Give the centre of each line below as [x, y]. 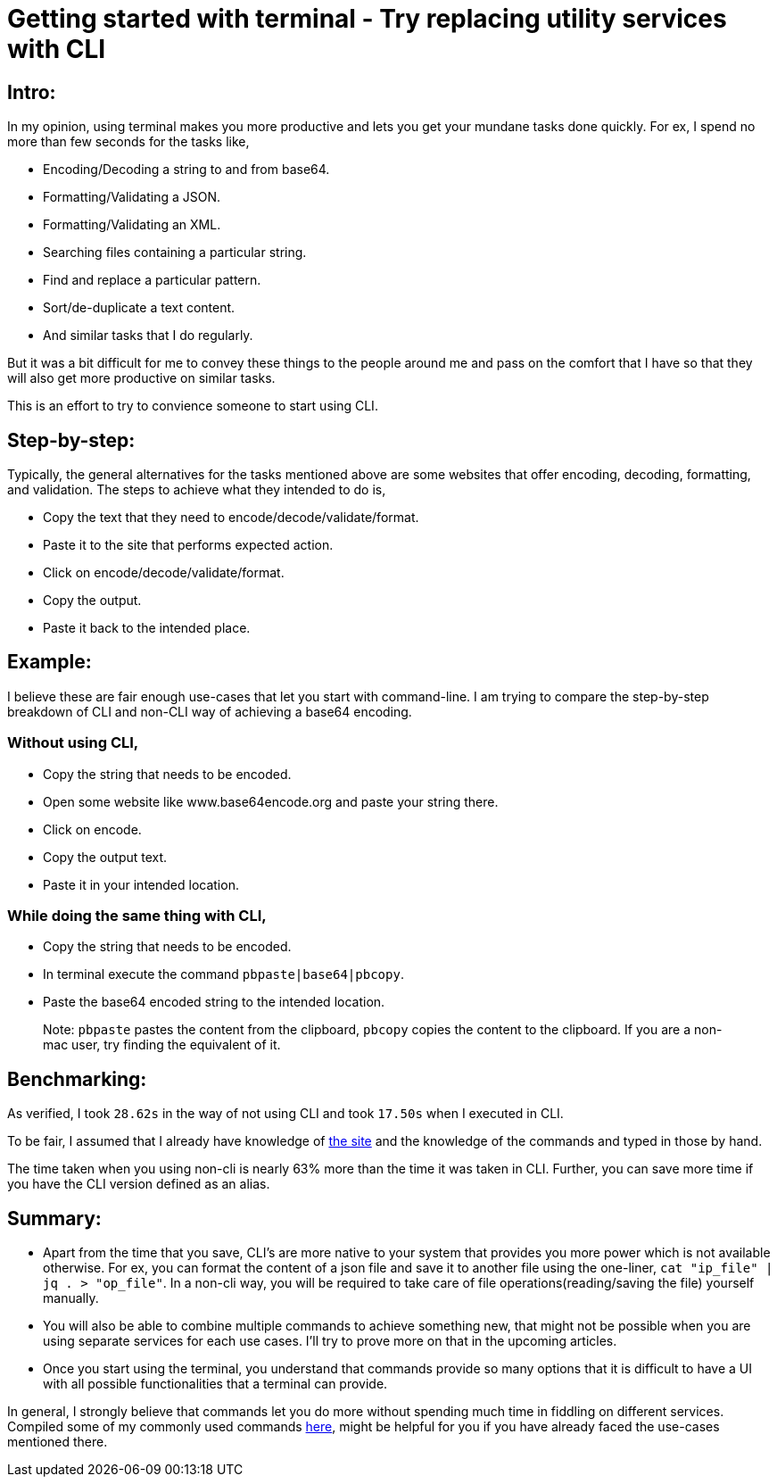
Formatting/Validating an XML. [132, 225]
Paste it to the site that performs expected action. [188, 545]
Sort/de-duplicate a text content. [139, 308]
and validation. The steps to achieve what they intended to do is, [197, 490]
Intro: [32, 92]
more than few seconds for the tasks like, [128, 142]
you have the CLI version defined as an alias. [139, 1184]
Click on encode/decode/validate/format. [164, 573]
